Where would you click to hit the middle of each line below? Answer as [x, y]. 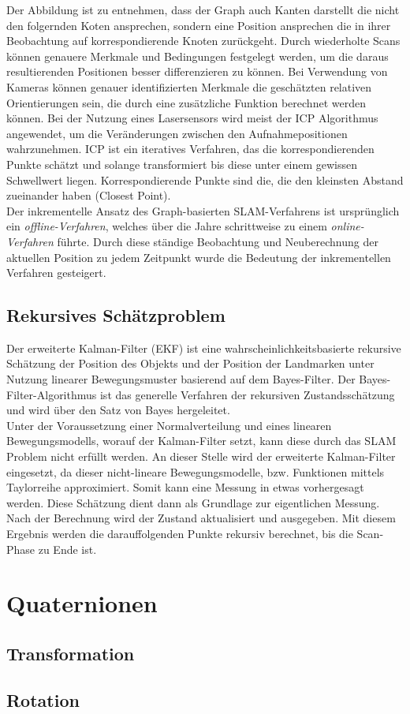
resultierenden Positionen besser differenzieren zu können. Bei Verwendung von [197, 71]
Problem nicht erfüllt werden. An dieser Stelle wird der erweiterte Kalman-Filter [201, 456]
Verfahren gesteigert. [56, 273]
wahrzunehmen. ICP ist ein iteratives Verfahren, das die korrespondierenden [190, 149]
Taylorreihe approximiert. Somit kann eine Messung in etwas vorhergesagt [185, 487]
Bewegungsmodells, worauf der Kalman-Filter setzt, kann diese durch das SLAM [201, 441]
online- [347, 226]
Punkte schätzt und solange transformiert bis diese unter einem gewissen [182, 164]
